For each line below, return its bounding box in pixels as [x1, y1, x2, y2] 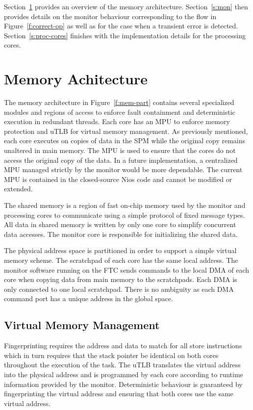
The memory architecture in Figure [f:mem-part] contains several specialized [4, 97, 234, 107]
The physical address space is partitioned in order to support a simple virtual [4, 245, 237, 256]
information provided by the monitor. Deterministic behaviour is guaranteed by [4, 379, 243, 389]
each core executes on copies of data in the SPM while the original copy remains [4, 135, 246, 146]
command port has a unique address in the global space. [4, 293, 173, 304]
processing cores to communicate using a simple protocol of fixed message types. [4, 209, 245, 220]
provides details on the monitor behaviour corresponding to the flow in [4, 11, 217, 21]
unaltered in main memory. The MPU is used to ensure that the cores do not [4, 145, 236, 155]
